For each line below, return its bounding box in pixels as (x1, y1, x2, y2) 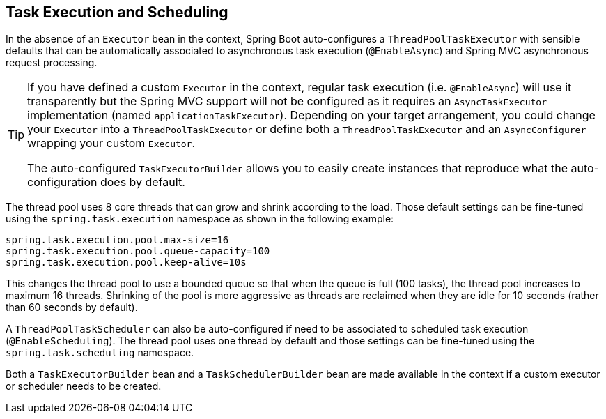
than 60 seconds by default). (6, 301, 138, 314)
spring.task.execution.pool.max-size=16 (6, 234, 229, 246)
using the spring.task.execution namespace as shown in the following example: (6, 213, 394, 225)
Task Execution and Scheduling (6, 3, 228, 21)
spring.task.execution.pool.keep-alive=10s (6, 257, 247, 268)
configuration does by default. (27, 175, 185, 190)
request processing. (6, 56, 98, 69)
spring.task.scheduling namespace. (6, 346, 194, 359)
